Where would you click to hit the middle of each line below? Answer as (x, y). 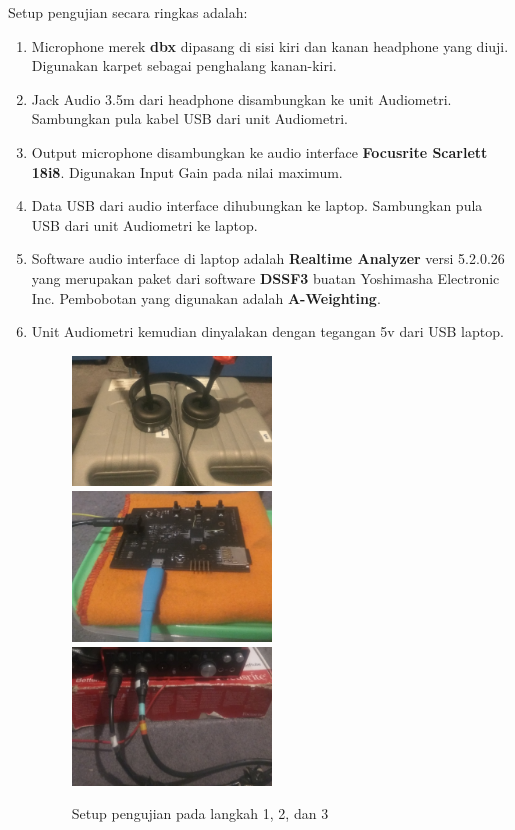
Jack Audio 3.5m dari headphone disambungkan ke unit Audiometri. (241, 98)
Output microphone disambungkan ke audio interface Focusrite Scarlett (259, 151)
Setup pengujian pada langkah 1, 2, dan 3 (200, 813)
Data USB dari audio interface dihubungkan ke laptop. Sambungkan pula (257, 205)
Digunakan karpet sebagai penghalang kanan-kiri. (184, 65)
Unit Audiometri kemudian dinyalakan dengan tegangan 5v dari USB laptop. (267, 331)
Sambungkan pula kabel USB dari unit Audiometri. (189, 118)
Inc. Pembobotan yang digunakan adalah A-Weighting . (206, 297)
